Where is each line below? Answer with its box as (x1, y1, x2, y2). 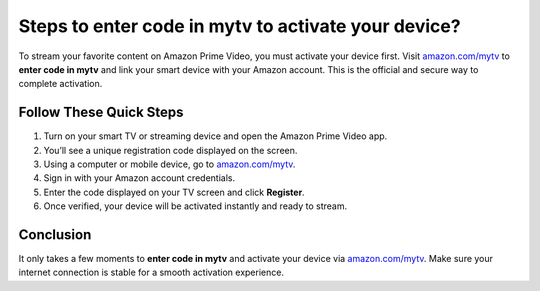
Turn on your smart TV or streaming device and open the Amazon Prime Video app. (43, 130, 388, 142)
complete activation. (18, 78, 103, 90)
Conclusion (18, 226, 92, 243)
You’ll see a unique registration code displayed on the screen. (43, 144, 298, 156)
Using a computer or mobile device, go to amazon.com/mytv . (43, 158, 296, 170)
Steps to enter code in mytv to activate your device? (18, 15, 461, 37)
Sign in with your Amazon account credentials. (43, 172, 235, 184)
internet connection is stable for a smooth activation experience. (18, 266, 285, 279)
